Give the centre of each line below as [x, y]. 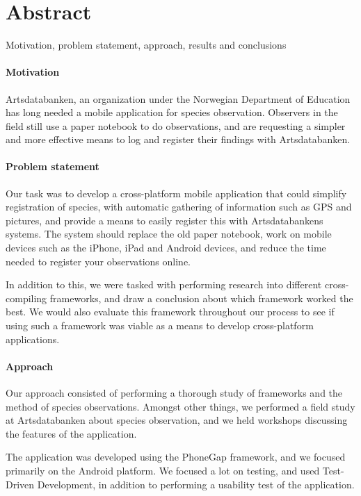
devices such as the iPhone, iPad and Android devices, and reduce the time [166, 248]
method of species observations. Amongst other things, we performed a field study [180, 406]
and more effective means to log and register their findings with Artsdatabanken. [178, 139]
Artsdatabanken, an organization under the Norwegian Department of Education [178, 98]
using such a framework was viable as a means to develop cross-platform [160, 325]
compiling [26, 298]
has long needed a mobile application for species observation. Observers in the [172, 112]
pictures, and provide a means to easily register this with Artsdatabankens [165, 220]
